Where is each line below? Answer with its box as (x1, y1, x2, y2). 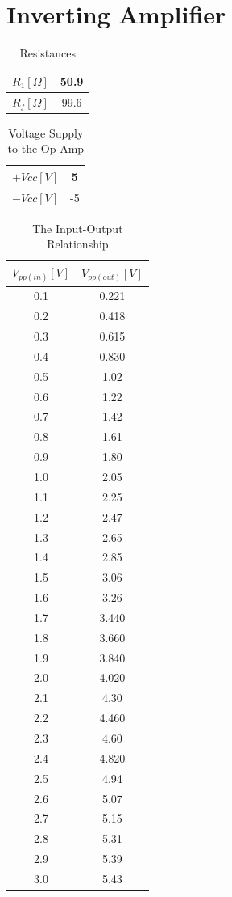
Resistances (19, 44, 77, 61)
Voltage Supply (8, 124, 84, 141)
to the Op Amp (7, 140, 85, 157)
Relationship (47, 235, 109, 252)
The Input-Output (32, 219, 123, 236)
